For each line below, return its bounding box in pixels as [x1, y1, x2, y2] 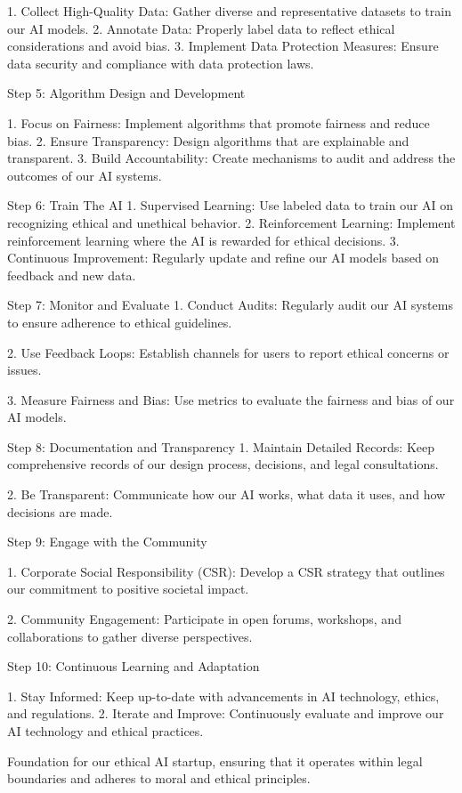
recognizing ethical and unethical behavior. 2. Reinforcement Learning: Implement [7, 213, 456, 231]
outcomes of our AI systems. [7, 166, 162, 184]
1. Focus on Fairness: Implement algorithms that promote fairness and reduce [7, 113, 430, 132]
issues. [7, 360, 42, 379]
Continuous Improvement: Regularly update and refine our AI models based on [7, 248, 440, 267]
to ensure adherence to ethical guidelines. [7, 312, 232, 331]
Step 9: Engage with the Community [7, 532, 207, 551]
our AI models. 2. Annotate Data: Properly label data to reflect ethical [7, 19, 395, 37]
